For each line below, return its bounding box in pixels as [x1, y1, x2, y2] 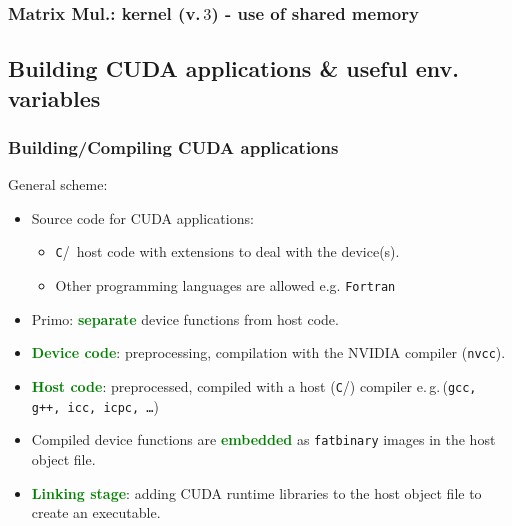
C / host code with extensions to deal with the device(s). [55, 241, 400, 262]
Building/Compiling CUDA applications [8, 134, 339, 159]
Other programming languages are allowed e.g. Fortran [55, 275, 396, 296]
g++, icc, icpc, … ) [31, 395, 159, 416]
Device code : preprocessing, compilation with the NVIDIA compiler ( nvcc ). [31, 342, 506, 363]
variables [8, 82, 101, 113]
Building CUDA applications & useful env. [8, 53, 460, 84]
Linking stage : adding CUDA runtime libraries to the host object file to [31, 482, 482, 503]
